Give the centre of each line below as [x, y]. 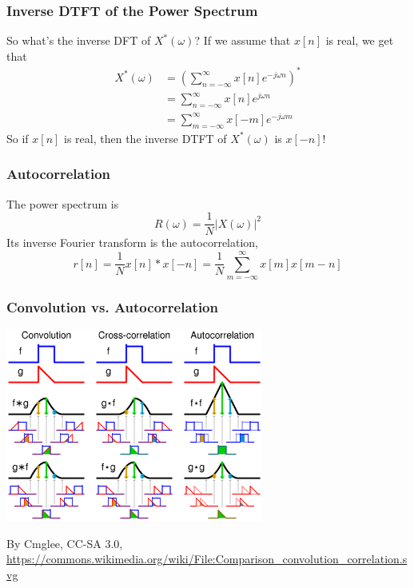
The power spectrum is [63, 203]
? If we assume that [243, 40]
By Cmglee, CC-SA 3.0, [65, 543]
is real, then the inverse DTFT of [145, 138]
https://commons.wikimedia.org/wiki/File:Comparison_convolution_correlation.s [207, 559]
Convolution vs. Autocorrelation [112, 306]
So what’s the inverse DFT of [79, 40]
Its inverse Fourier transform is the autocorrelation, [133, 242]
